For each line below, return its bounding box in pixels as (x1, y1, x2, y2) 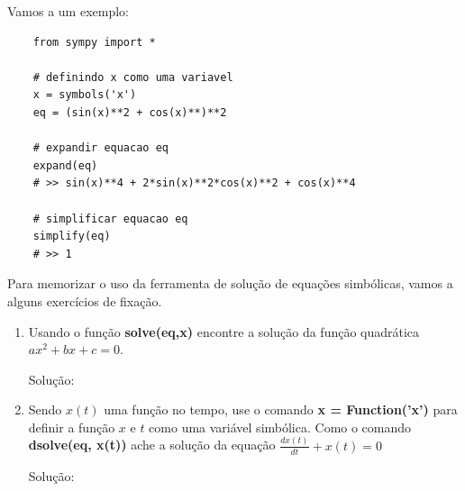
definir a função (28, 417, 115, 436)
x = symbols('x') (32, 88, 137, 102)
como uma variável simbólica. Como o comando (149, 417, 412, 436)
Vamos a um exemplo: (7, 2, 130, 20)
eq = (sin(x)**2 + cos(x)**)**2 (32, 105, 227, 119)
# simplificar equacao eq (32, 212, 188, 225)
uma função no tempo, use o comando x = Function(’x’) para (104, 400, 458, 419)
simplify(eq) (32, 230, 111, 243)
